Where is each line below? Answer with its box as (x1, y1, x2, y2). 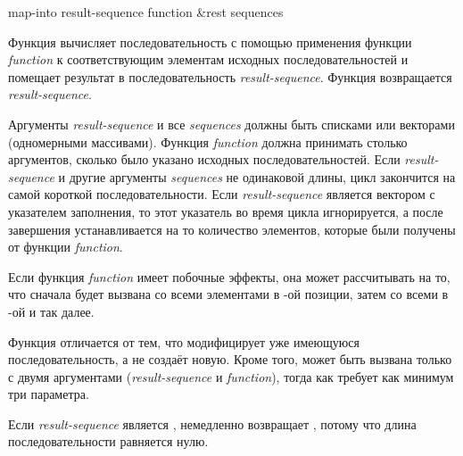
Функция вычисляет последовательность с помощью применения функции (8, 32, 412, 51)
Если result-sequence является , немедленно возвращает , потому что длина (8, 414, 417, 433)
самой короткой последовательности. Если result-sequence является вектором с (8, 185, 435, 203)
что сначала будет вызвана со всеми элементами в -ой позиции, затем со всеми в (8, 285, 449, 303)
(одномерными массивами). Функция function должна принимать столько (8, 132, 408, 151)
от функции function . (8, 237, 123, 256)
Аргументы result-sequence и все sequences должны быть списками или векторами (8, 114, 455, 133)
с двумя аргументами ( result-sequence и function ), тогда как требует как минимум (8, 367, 454, 386)
